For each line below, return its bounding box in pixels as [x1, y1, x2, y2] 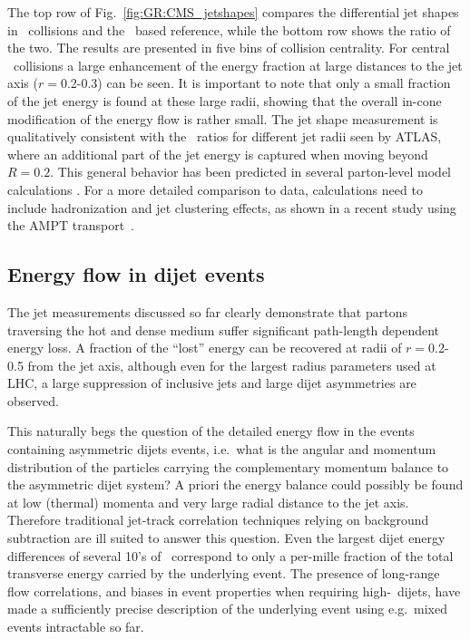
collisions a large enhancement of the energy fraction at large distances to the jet [13, 55, 463, 74]
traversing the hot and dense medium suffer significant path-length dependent [7, 320, 440, 339]
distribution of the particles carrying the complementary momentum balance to [7, 457, 449, 476]
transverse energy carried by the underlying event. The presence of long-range [7, 564, 440, 583]
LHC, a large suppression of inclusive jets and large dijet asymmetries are [7, 373, 416, 392]
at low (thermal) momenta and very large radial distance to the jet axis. [7, 492, 409, 511]
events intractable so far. [7, 617, 144, 636]
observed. [7, 391, 59, 410]
